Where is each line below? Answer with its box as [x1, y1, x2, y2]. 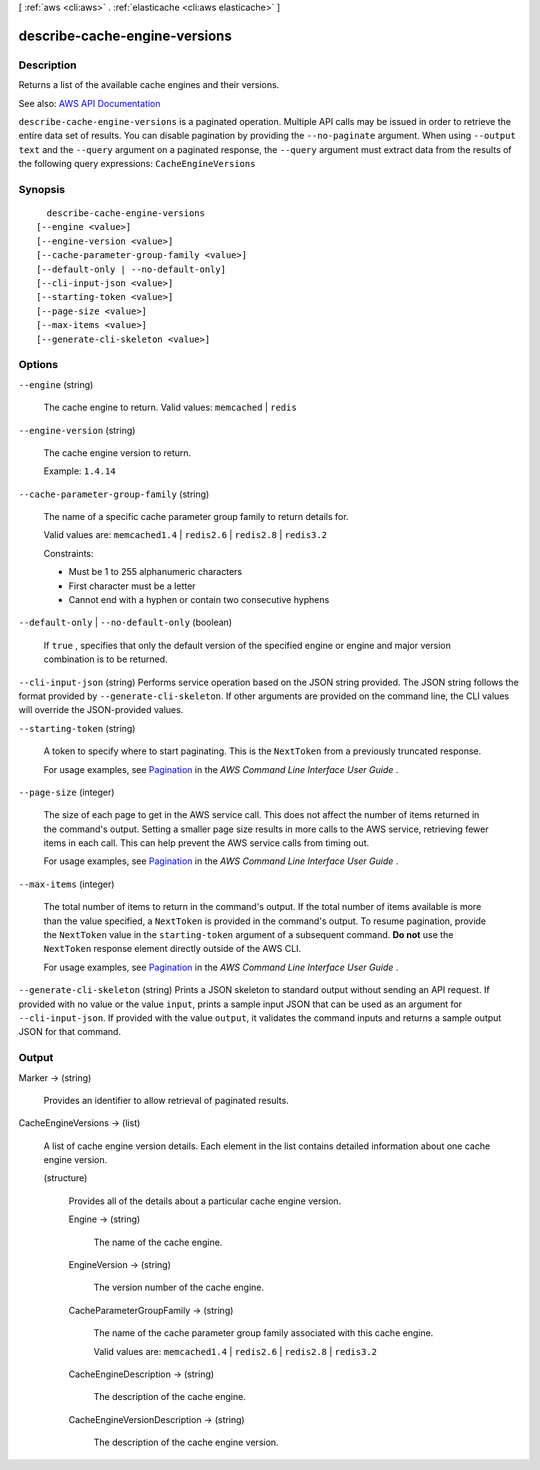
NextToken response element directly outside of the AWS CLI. [43, 943, 302, 955]
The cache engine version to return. [43, 446, 192, 459]
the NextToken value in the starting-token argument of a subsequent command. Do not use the [43, 929, 454, 941]
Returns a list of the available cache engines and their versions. [18, 79, 280, 91]
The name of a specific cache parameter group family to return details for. [43, 511, 349, 523]
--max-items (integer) [18, 878, 115, 890]
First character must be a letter [68, 580, 196, 592]
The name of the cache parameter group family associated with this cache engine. [93, 1327, 434, 1339]
